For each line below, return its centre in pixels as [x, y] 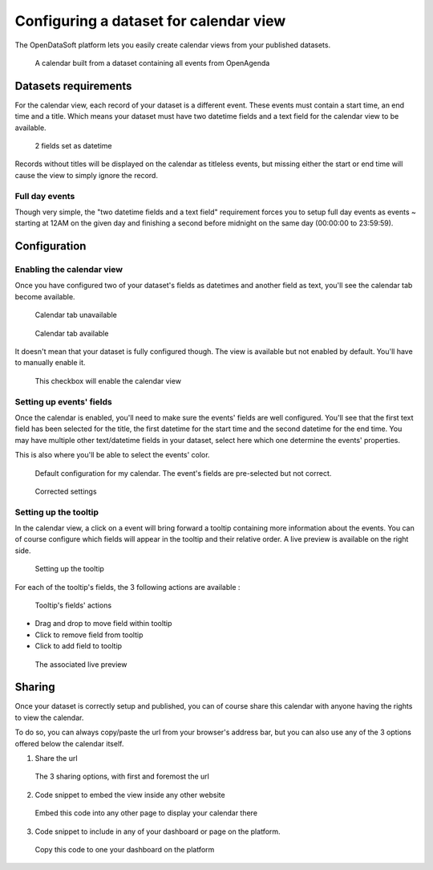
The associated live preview [81, 664]
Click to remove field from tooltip [89, 635]
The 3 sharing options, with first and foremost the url [122, 776]
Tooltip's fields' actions [73, 605]
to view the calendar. [49, 718]
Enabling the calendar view [69, 270]
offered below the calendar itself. [69, 743]
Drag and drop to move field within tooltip [103, 624]
